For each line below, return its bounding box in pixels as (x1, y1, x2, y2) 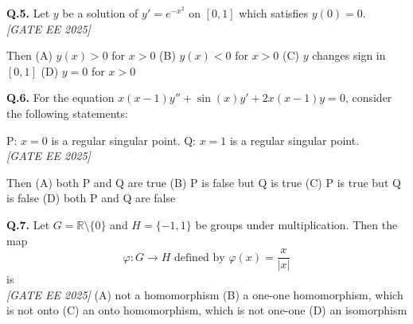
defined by (173, 252, 225, 263)
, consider (345, 89, 392, 106)
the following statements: (6, 104, 128, 121)
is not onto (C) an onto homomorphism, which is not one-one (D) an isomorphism (6, 302, 407, 318)
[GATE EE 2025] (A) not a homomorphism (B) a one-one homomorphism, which (6, 286, 403, 303)
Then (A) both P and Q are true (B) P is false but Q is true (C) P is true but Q (6, 174, 401, 190)
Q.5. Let (6, 5, 50, 21)
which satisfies (239, 5, 309, 21)
